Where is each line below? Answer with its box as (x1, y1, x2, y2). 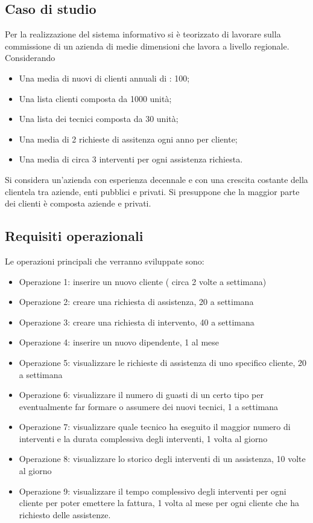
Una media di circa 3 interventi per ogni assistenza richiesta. (19, 153, 243, 165)
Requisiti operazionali (5, 226, 144, 245)
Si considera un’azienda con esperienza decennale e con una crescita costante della (5, 173, 308, 185)
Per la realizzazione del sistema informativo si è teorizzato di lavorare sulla (5, 28, 281, 40)
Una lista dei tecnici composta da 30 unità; (19, 112, 179, 125)
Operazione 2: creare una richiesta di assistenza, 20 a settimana (19, 295, 254, 308)
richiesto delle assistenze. (19, 508, 111, 521)
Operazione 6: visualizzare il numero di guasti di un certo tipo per (19, 388, 264, 401)
